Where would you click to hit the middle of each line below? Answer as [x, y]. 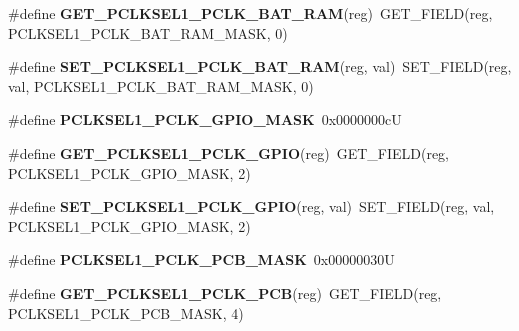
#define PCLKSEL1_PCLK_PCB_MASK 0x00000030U [201, 259]
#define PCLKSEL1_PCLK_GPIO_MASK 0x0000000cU [205, 119]
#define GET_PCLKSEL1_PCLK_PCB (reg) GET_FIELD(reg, [225, 292]
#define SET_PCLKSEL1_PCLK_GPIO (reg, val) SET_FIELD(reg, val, [251, 206]
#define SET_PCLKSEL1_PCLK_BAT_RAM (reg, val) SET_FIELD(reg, [260, 66]
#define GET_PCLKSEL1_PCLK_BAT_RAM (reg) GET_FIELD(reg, [250, 13]
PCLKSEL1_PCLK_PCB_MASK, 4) [126, 312]
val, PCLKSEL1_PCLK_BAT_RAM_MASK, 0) [161, 85]
